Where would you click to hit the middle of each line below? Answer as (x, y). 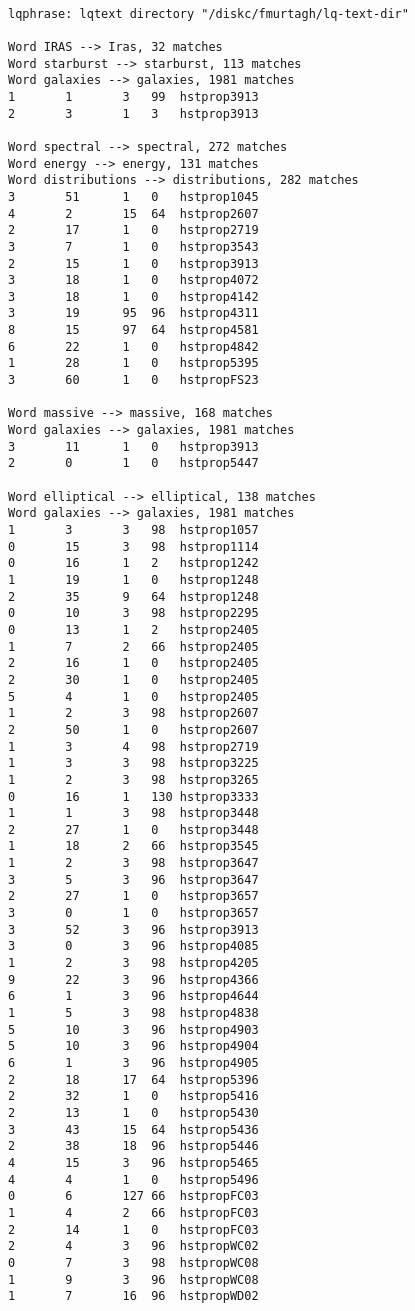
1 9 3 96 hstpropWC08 (133, 1279)
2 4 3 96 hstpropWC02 (133, 1246)
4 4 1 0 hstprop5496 (133, 1179)
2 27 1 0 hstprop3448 (133, 829)
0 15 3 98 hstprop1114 (133, 546)
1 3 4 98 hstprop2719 (133, 746)
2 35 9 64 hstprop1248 (133, 596)
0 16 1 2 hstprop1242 (133, 563)
